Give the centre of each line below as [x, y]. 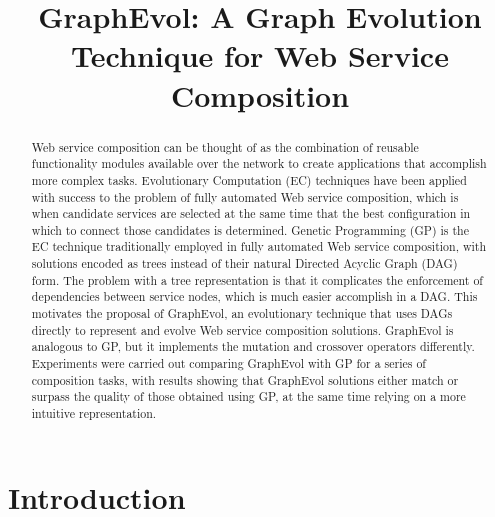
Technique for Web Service [260, 55]
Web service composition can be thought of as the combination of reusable [225, 146]
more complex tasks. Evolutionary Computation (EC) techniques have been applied [249, 179]
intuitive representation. [94, 413]
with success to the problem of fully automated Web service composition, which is [245, 196]
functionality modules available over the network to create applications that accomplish [259, 163]
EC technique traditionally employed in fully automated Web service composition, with [259, 246]
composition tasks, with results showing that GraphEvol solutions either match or [245, 379]
